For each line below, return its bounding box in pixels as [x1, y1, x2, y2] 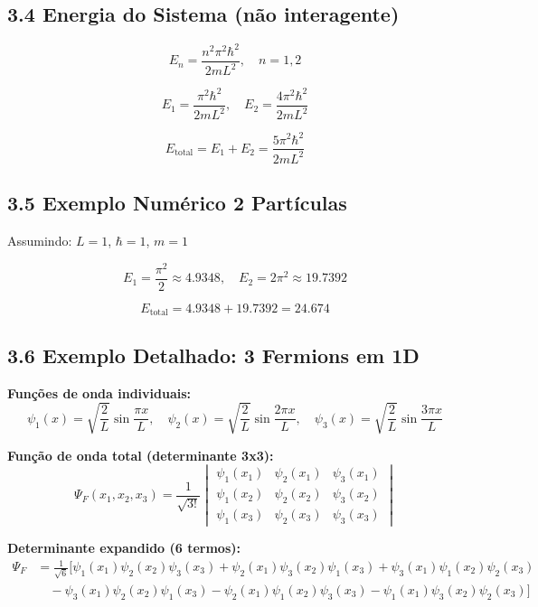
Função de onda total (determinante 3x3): [7, 445, 274, 464]
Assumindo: [7, 231, 72, 250]
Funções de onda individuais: [7, 383, 192, 402]
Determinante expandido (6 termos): [7, 537, 241, 556]
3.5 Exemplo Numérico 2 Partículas [7, 189, 347, 217]
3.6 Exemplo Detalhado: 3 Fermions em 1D [7, 341, 420, 369]
